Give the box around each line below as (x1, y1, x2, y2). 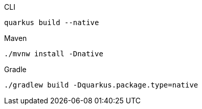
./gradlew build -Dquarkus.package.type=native (4, 81, 198, 89)
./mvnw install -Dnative (4, 50, 103, 58)
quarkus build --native (4, 18, 99, 27)
